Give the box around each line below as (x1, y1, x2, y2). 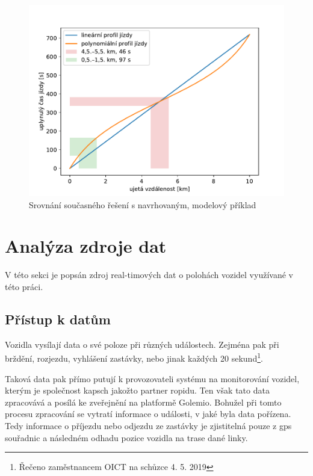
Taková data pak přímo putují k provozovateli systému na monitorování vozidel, (5, 372, 300, 385)
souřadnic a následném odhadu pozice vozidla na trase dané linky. (5, 431, 248, 444)
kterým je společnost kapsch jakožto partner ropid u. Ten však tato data (5, 384, 270, 397)
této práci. (5, 280, 43, 292)
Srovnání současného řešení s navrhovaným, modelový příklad (29, 198, 256, 211)
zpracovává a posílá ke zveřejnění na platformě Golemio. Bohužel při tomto (5, 395, 282, 408)
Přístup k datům (5, 309, 111, 328)
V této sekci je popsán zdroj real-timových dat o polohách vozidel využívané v (5, 268, 293, 281)
